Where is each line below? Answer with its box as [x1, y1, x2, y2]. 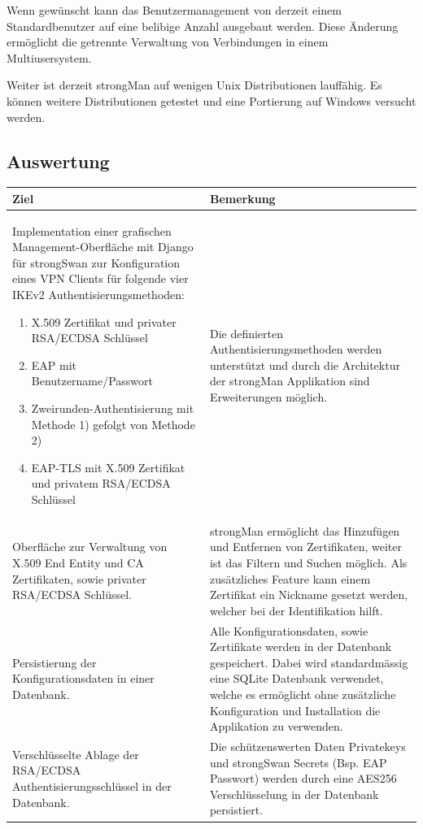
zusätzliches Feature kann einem [209, 570, 371, 587]
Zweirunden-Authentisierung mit [31, 400, 194, 417]
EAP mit [31, 356, 77, 373]
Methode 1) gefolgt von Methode [31, 415, 195, 432]
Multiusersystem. [7, 49, 92, 66]
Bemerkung [209, 189, 276, 206]
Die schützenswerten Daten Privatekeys [209, 738, 406, 755]
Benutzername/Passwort [31, 372, 153, 389]
